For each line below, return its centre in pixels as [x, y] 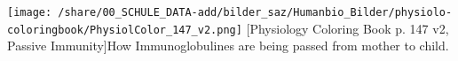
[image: [30, 12]
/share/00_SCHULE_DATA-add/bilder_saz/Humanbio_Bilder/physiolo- [255, 12]
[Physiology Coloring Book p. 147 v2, [347, 28]
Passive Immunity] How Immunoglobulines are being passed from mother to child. [228, 46]
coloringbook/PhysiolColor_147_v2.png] [125, 30]
